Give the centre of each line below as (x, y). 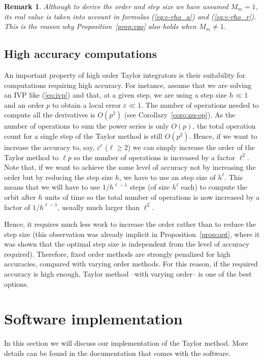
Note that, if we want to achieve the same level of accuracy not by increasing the (130, 167)
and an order (24, 104)
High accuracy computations (80, 54)
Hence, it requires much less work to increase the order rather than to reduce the (130, 224)
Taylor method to (31, 157)
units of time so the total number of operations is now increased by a (152, 197)
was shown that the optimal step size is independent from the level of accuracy (127, 244)
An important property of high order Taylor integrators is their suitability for (125, 74)
